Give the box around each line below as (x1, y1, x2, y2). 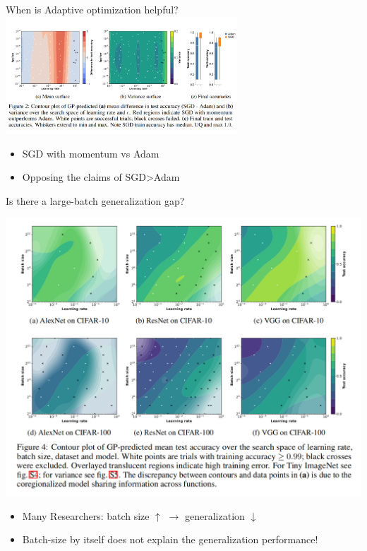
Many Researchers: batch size (22, 508, 150, 523)
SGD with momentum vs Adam (22, 146, 160, 160)
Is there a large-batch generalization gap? (6, 193, 185, 208)
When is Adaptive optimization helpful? (6, 2, 179, 16)
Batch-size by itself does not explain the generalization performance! (22, 532, 318, 547)
